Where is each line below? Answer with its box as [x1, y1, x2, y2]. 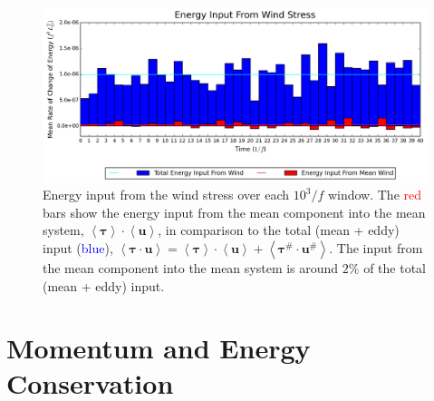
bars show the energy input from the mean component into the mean [43, 202, 426, 221]
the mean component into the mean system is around [43, 258, 339, 277]
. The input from [329, 238, 423, 257]
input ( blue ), [43, 238, 113, 257]
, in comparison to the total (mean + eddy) [158, 220, 400, 240]
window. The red [327, 185, 422, 204]
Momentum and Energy [6, 329, 311, 367]
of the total [363, 258, 426, 277]
